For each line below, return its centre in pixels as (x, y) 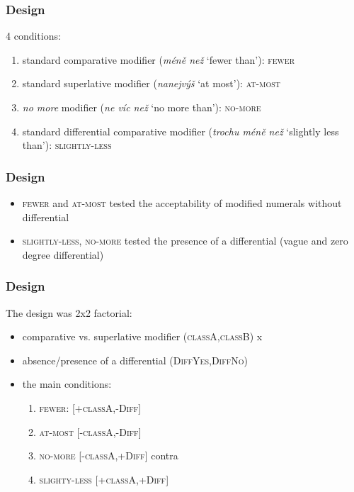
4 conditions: (33, 36)
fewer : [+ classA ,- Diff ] (90, 407)
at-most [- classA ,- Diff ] (90, 431)
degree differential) (63, 254)
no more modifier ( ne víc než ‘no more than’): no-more (142, 107)
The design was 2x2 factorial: (69, 312)
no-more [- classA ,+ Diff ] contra (109, 455)
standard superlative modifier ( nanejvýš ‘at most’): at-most (151, 83)
